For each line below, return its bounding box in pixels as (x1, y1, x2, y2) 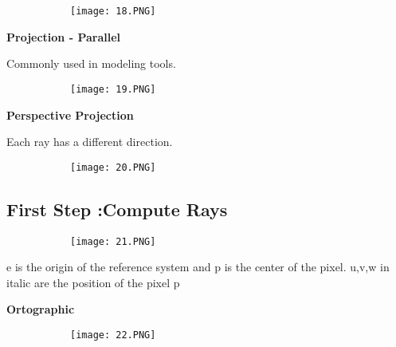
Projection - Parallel (6, 28, 121, 45)
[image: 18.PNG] (70, 6, 156, 17)
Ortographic (6, 301, 75, 317)
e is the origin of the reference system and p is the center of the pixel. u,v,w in (6, 258, 390, 275)
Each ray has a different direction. (6, 133, 173, 150)
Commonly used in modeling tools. (6, 55, 176, 72)
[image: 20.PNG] (70, 161, 156, 173)
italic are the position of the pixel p (6, 274, 180, 290)
